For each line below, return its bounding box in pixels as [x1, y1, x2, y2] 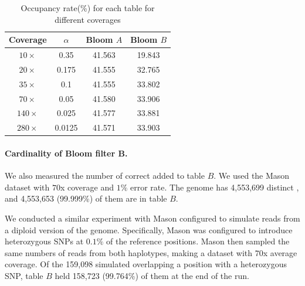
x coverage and [60, 181, 114, 193]
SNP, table [5, 269, 43, 281]
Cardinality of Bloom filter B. [5, 147, 128, 159]
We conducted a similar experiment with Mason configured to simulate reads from [5, 212, 300, 224]
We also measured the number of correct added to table [5, 169, 205, 182]
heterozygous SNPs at [5, 235, 84, 247]
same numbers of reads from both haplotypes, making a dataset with [5, 246, 253, 258]
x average [263, 246, 297, 258]
